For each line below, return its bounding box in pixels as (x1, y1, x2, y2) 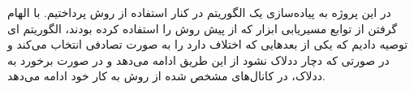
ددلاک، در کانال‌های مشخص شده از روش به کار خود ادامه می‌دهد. (7, 67, 326, 84)
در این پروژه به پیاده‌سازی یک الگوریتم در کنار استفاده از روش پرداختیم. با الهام (7, 4, 391, 20)
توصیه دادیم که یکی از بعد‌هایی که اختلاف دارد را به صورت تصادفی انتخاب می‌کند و (7, 36, 408, 53)
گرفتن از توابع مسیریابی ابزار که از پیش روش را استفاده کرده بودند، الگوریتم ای (7, 19, 398, 36)
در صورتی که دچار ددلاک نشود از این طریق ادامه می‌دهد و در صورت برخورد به (7, 51, 390, 68)
